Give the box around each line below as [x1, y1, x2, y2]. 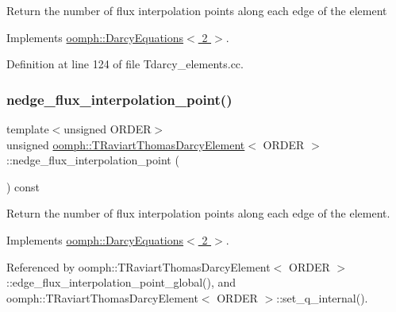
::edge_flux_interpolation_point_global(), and [6, 274, 236, 291]
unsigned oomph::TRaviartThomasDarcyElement [6, 136, 245, 152]
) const [6, 178, 40, 195]
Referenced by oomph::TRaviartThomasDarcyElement [6, 258, 271, 275]
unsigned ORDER [63, 121, 152, 137]
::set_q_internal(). [276, 289, 368, 306]
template [6, 121, 49, 137]
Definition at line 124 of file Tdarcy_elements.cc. [6, 56, 244, 72]
